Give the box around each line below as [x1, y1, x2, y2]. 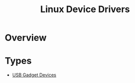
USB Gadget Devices [12, 72, 57, 78]
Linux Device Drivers [40, 4, 130, 15]
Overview [5, 32, 47, 44]
